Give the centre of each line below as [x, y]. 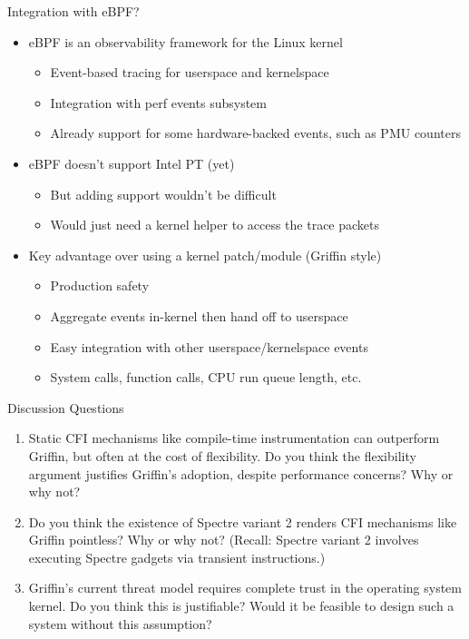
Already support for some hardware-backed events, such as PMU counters [255, 133]
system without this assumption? [120, 623]
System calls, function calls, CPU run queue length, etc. [206, 377]
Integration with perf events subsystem [158, 102]
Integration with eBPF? [73, 11]
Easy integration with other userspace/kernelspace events [209, 346]
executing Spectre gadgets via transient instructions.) [177, 557]
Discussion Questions [66, 407]
